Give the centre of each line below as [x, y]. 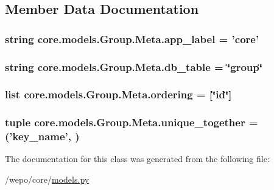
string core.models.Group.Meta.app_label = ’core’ [132, 39]
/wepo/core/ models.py [47, 179]
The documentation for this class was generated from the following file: [137, 159]
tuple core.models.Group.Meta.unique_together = [132, 122]
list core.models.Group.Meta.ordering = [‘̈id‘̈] [118, 94]
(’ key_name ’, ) [42, 136]
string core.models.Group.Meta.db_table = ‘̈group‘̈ [134, 66]
